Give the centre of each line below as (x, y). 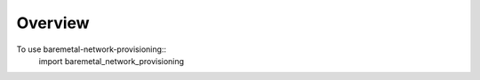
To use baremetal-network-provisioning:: (92, 49)
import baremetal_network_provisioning (112, 61)
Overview (53, 23)
